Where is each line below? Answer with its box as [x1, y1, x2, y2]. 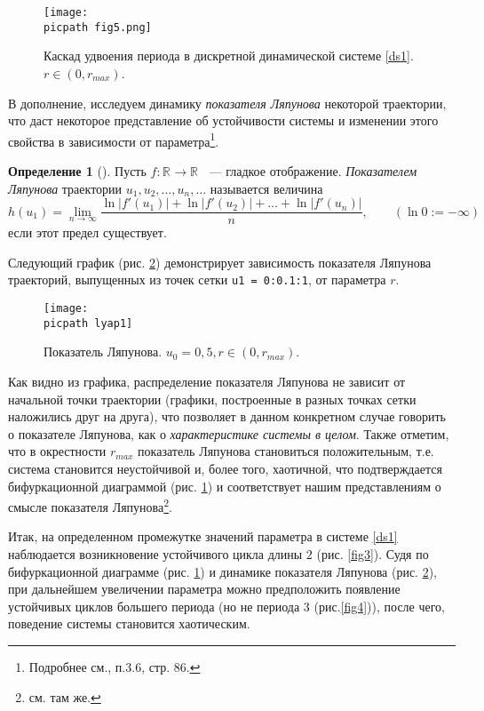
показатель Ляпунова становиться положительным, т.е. [138, 442, 434, 460]
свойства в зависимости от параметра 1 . [8, 129, 219, 150]
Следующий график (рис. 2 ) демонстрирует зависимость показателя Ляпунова [8, 252, 432, 271]
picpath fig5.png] [44, 20, 152, 34]
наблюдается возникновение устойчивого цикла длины [8, 544, 303, 563]
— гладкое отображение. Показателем [209, 161, 417, 180]
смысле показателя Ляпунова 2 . [8, 495, 172, 515]
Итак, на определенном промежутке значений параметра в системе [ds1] [8, 527, 398, 546]
